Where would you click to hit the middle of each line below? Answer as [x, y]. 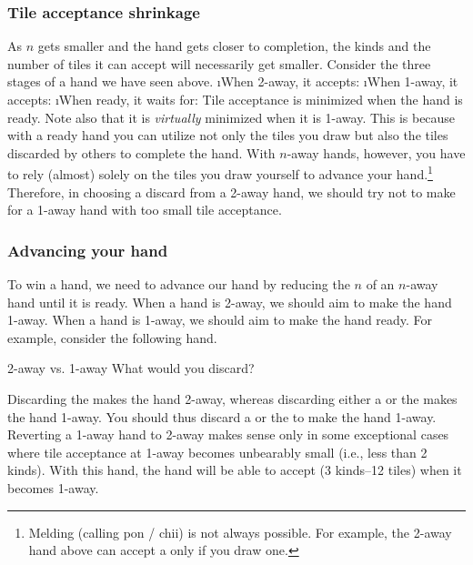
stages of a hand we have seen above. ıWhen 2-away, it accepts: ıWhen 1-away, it [233, 81]
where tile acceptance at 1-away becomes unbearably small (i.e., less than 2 [217, 452]
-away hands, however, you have [376, 152]
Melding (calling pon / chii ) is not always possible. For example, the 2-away [240, 532]
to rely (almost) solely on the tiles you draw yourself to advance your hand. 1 [220, 173]
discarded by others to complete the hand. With [141, 152]
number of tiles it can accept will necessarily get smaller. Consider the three [219, 63]
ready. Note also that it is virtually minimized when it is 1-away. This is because [231, 117]
